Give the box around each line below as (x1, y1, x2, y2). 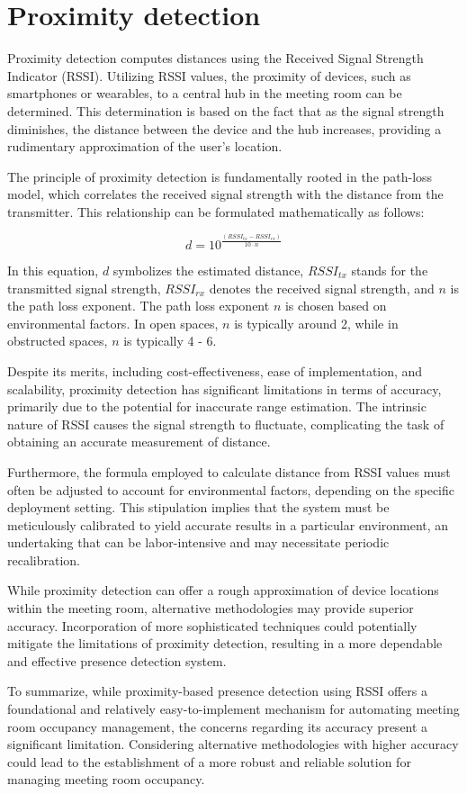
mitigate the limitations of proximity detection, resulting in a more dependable (7, 634, 443, 653)
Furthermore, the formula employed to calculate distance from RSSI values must (7, 462, 451, 481)
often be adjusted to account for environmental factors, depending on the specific (7, 480, 454, 499)
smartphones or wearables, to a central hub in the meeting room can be (7, 84, 402, 103)
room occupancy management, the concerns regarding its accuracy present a (7, 717, 428, 735)
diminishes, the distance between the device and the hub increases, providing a (7, 119, 442, 138)
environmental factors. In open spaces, (7, 313, 219, 332)
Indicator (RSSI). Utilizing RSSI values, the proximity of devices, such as (7, 66, 411, 85)
